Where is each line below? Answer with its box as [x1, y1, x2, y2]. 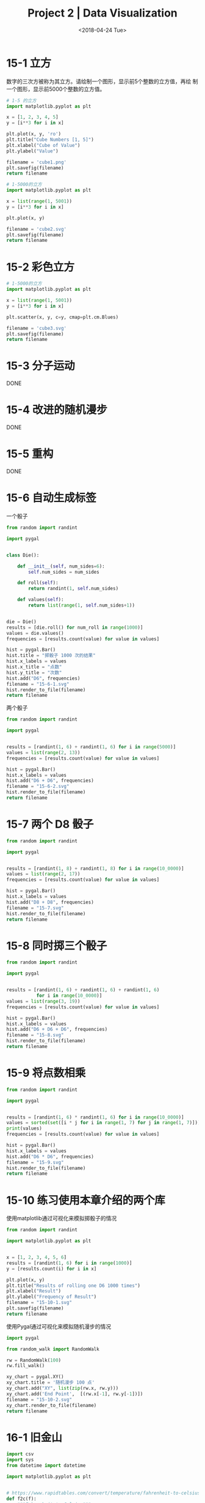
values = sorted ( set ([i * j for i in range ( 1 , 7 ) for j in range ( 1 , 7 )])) [6, 1120, 201, 1126]
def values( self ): [17, 597, 64, 603]
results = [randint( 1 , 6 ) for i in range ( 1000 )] [6, 1260, 132, 1266]
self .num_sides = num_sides [28, 569, 99, 575]
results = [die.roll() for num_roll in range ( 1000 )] [6, 624, 143, 631]
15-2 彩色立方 [6, 260, 75, 274]
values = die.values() [6, 630, 64, 636]
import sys [6, 1457, 34, 1463]
